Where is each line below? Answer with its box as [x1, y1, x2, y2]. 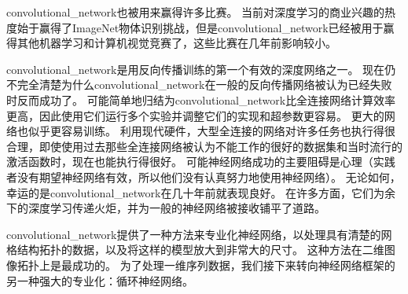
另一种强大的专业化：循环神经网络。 [6, 272, 193, 288]
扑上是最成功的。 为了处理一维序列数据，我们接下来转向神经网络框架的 [28, 256, 395, 273]
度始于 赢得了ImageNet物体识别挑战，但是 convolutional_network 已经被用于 [6, 19, 384, 35]
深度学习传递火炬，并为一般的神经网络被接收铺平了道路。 [28, 200, 325, 216]
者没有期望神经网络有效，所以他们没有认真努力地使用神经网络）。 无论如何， [6, 168, 401, 185]
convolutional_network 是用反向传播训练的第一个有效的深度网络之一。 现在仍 [6, 61, 396, 77]
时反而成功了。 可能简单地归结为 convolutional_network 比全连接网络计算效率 [6, 91, 396, 108]
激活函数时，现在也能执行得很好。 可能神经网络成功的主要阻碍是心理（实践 [6, 153, 395, 170]
